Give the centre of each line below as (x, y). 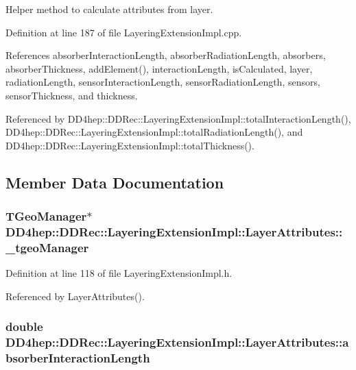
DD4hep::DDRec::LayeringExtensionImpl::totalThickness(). (130, 145)
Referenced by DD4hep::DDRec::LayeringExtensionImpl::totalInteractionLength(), (178, 118)
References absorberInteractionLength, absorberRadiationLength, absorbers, (166, 55)
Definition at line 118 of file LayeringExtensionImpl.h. (119, 273)
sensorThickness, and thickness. (72, 95)
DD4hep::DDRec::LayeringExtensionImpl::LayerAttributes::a (177, 342)
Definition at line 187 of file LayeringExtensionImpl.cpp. (124, 32)
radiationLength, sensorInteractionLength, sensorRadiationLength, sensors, (163, 82)
